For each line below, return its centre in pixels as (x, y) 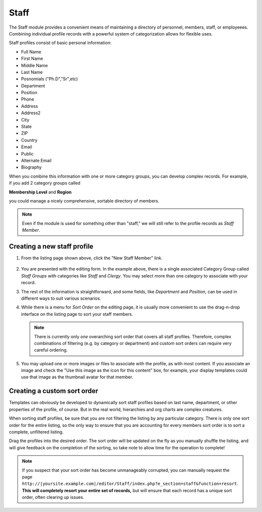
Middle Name (34, 65)
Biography (32, 167)
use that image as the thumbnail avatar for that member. (77, 377)
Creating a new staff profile (51, 246)
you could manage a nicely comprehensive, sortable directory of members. (84, 201)
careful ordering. (51, 350)
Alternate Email (36, 160)
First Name (32, 59)
